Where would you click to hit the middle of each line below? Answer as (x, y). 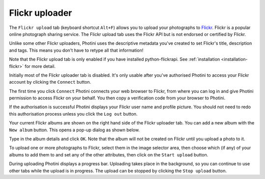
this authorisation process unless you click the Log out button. (73, 114)
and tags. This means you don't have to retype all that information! (76, 50)
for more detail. (40, 66)
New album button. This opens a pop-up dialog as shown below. (74, 130)
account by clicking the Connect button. (50, 82)
